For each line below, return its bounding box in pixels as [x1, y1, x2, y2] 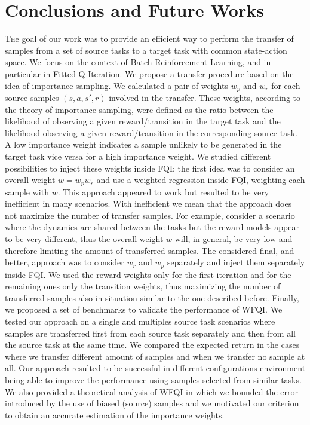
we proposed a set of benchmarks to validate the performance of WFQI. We [5, 303, 283, 316]
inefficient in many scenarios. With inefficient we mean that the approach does [5, 197, 292, 210]
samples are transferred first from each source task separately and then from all [5, 326, 296, 339]
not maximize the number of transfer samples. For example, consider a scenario [5, 209, 295, 221]
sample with [5, 185, 49, 198]
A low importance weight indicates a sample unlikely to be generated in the [5, 138, 282, 151]
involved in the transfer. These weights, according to [109, 91, 301, 103]
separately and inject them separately [167, 256, 305, 268]
